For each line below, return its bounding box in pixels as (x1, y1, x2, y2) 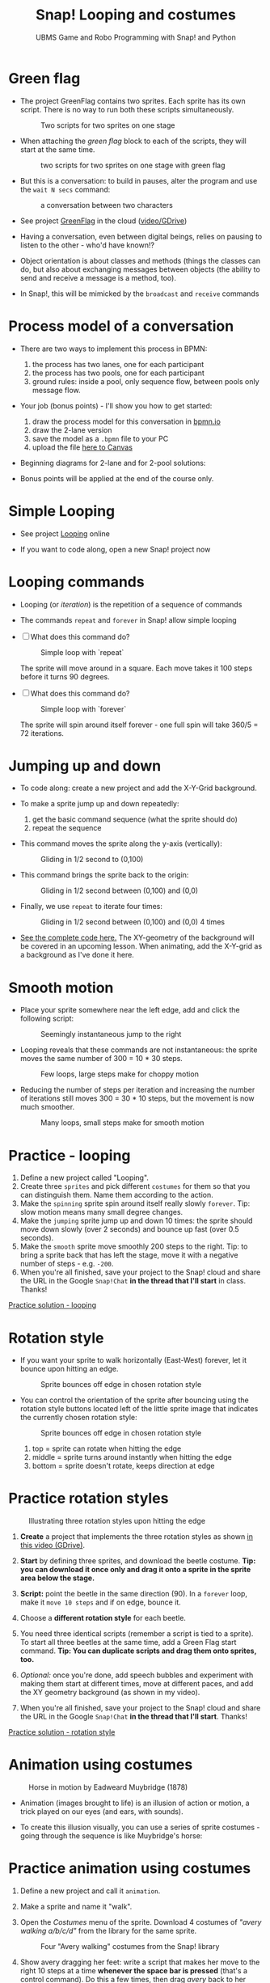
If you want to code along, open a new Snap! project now (19, 544, 211, 554)
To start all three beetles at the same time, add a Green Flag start (19, 1638, 237, 1647)
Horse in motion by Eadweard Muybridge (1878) (28, 1782, 188, 1792)
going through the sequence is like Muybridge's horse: (19, 1831, 203, 1841)
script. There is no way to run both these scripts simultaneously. (19, 104, 234, 114)
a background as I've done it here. (19, 950, 135, 960)
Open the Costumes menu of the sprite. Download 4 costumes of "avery (19, 1917, 262, 1927)
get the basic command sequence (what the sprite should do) (32, 814, 238, 824)
